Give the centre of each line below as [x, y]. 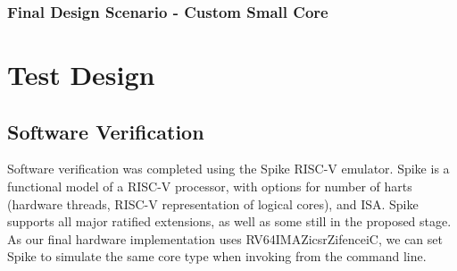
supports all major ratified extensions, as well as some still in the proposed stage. [229, 221]
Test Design [81, 75]
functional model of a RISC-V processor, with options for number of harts [210, 186]
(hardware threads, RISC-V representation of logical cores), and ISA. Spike [213, 203]
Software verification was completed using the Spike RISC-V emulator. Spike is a [228, 169]
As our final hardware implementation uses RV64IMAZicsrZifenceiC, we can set [225, 238]
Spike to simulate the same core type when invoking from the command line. [217, 256]
